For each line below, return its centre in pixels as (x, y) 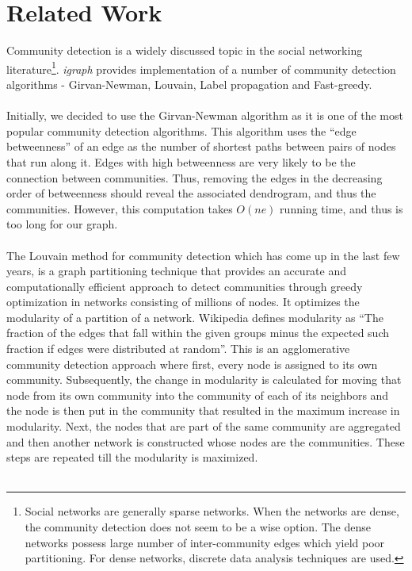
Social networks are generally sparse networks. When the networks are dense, (212, 511)
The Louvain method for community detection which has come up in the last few (203, 255)
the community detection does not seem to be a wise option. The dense (198, 527)
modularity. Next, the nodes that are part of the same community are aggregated (204, 426)
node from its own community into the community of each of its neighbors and (198, 395)
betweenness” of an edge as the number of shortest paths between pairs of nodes (201, 146)
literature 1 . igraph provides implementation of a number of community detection (201, 67)
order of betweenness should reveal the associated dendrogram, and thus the (191, 193)
